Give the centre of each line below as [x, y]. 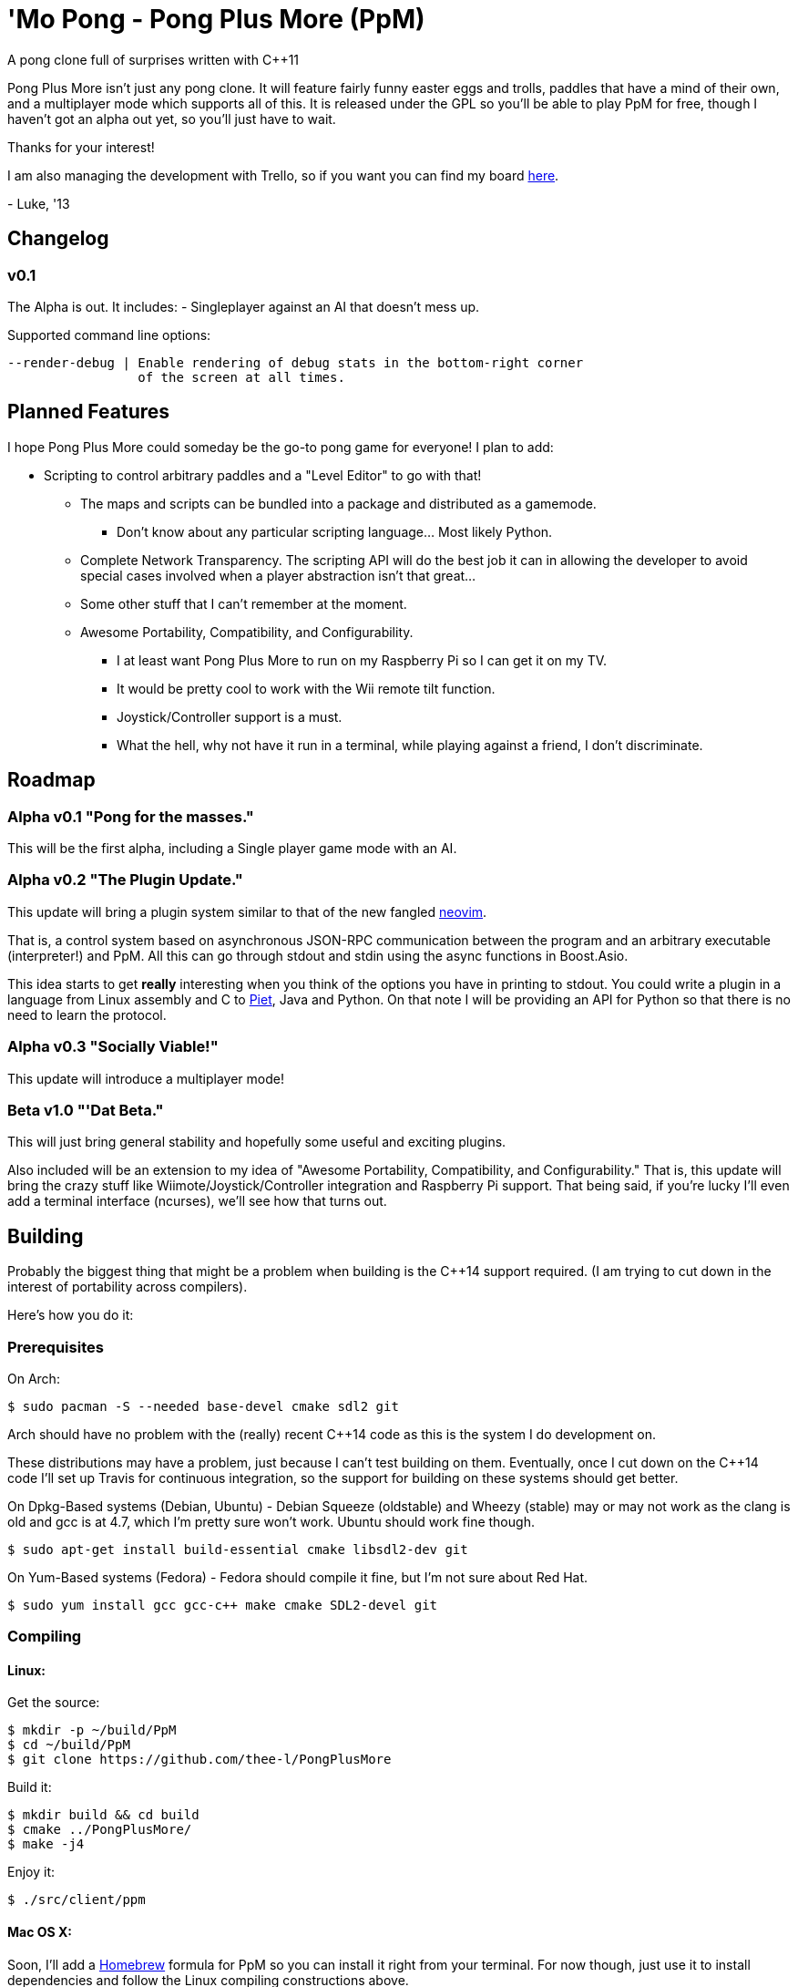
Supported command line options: [109, 335]
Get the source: [54, 1703]
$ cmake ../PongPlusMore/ [100, 1830]
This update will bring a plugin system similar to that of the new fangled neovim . [247, 911]
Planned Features [89, 412]
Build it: [30, 1787]
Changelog [58, 239]
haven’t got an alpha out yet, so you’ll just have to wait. [172, 118]
